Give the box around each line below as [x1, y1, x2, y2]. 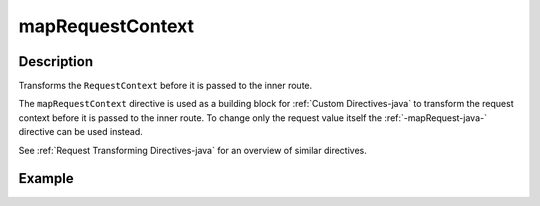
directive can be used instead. [18, 126, 144, 138]
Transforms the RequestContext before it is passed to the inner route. [18, 80, 313, 92]
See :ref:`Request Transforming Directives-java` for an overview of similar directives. [18, 144, 367, 156]
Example [18, 170, 74, 187]
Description [18, 53, 94, 70]
